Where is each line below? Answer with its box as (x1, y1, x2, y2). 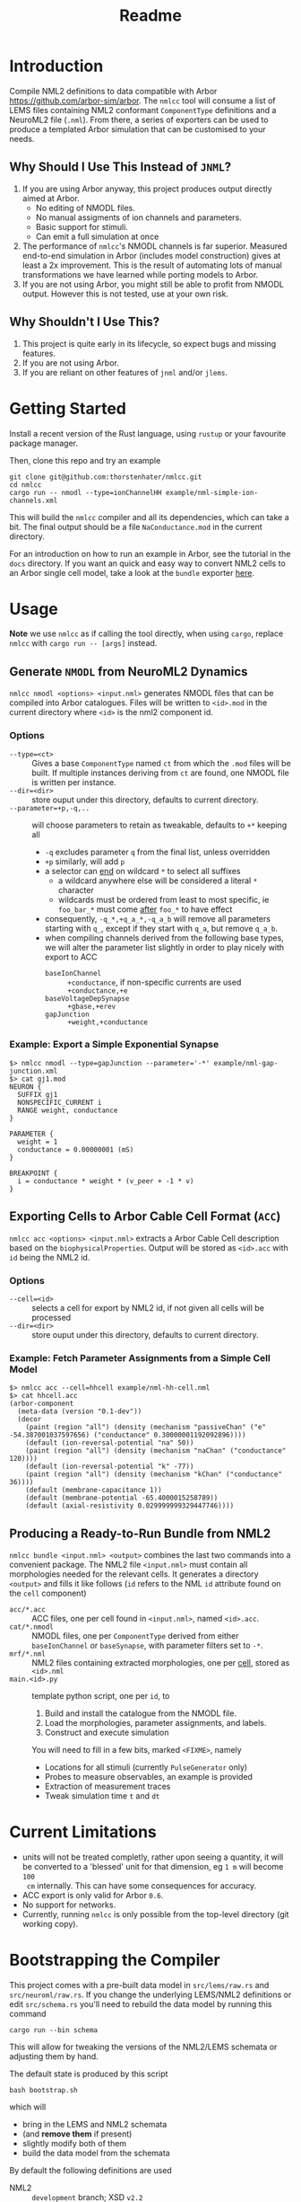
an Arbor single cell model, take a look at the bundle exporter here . (9, 567, 255, 578)
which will (9, 2101, 47, 2112)
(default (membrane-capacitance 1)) (25, 1486, 163, 1495)
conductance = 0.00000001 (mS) (17, 1145, 134, 1154)
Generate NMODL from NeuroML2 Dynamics (9, 664, 248, 679)
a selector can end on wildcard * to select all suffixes (44, 865, 241, 876)
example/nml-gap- (213, 1058, 279, 1067)
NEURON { (9, 1082, 42, 1092)
